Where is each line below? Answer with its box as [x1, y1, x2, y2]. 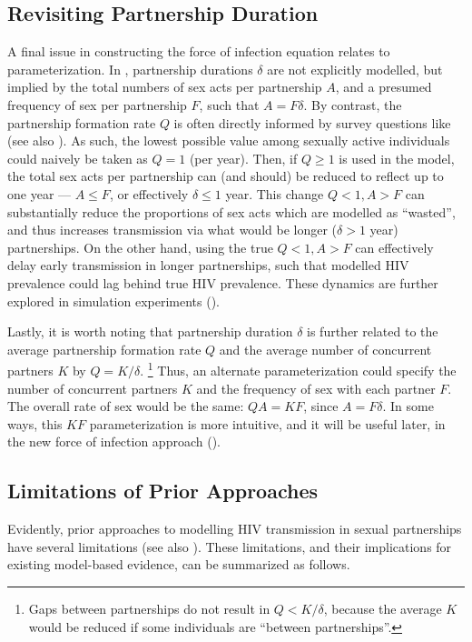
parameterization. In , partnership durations [7, 59, 253, 78]
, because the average [323, 598, 442, 617]
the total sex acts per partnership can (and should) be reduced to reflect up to [7, 166, 444, 186]
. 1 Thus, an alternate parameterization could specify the [140, 358, 457, 379]
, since [303, 396, 339, 416]
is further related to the [307, 322, 438, 341]
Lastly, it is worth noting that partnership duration [7, 322, 293, 341]
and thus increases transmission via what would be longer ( [7, 220, 338, 239]
